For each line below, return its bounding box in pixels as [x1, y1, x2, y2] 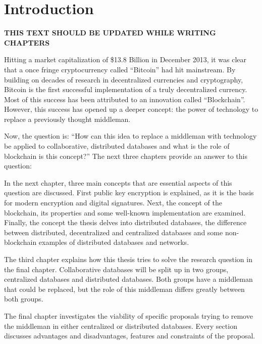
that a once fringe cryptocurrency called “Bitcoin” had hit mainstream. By [4, 64, 236, 74]
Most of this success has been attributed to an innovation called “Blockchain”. [4, 94, 245, 104]
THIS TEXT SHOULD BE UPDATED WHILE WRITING [4, 27, 216, 38]
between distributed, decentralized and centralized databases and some [4, 227, 223, 237]
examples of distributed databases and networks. [38, 237, 189, 247]
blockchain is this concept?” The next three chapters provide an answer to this [4, 150, 247, 161]
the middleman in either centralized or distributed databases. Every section [4, 320, 237, 331]
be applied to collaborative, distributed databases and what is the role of [4, 141, 230, 151]
